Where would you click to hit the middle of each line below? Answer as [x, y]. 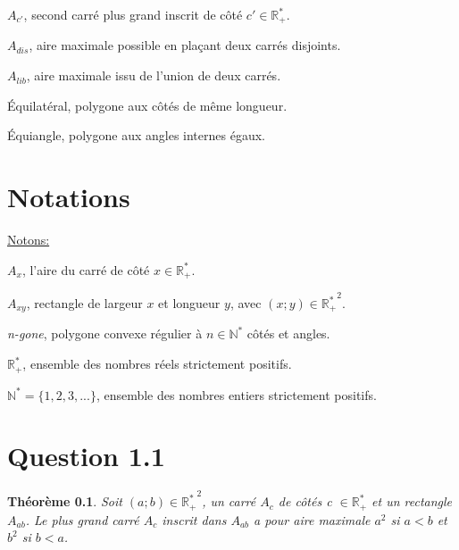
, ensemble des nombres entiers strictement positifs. [236, 394]
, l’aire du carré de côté [86, 269]
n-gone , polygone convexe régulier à [105, 333]
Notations [69, 197]
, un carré [229, 501]
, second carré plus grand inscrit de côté [133, 14]
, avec [246, 303]
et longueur [189, 303]
